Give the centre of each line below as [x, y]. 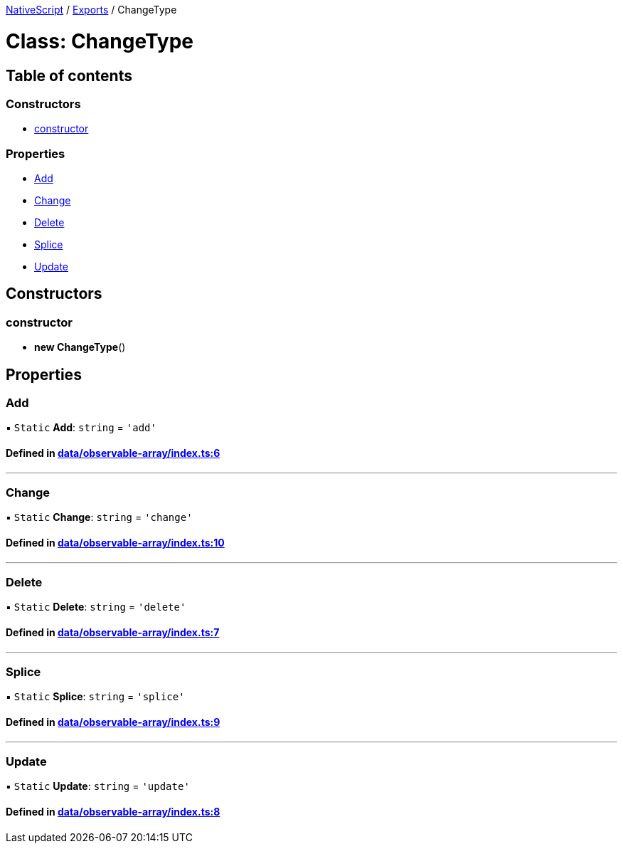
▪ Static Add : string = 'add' [81, 428]
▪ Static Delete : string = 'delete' [96, 607]
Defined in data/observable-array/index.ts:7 [113, 633]
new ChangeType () [80, 347]
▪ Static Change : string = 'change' [99, 517]
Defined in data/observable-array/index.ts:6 [113, 453]
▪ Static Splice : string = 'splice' [95, 697]
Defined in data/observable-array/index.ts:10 [115, 543]
